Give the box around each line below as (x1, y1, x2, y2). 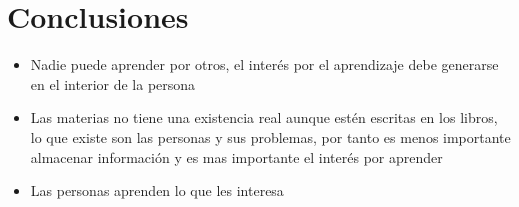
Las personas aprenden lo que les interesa (30, 180, 284, 201)
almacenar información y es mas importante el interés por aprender (30, 146, 443, 167)
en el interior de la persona (30, 73, 196, 94)
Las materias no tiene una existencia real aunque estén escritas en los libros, (30, 107, 498, 128)
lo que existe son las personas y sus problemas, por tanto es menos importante (30, 126, 511, 147)
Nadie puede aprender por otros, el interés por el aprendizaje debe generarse (30, 54, 499, 75)
